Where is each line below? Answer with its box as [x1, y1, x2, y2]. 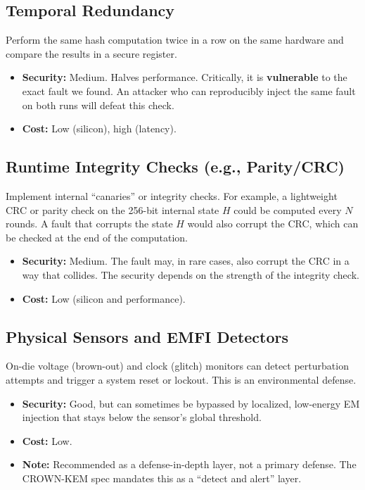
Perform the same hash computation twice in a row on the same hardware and [6, 32, 344, 47]
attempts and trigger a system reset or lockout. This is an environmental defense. [6, 372, 357, 387]
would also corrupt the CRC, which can [187, 216, 359, 231]
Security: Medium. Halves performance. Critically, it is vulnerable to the [22, 70, 347, 84]
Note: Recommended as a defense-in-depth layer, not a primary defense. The [22, 457, 357, 472]
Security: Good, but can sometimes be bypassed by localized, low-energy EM [22, 396, 360, 410]
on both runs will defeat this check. [22, 97, 174, 112]
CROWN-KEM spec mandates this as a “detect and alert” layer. [22, 470, 302, 485]
